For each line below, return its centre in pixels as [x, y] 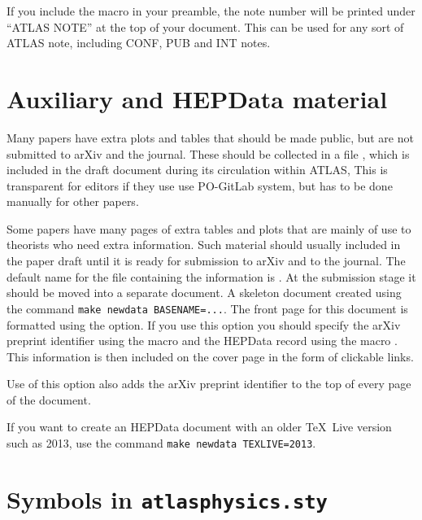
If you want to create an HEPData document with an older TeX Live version [199, 427]
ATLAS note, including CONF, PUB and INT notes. [139, 43]
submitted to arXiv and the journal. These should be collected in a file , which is [208, 153]
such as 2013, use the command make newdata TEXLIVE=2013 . [161, 443]
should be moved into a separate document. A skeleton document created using [204, 293]
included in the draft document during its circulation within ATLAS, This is [197, 170]
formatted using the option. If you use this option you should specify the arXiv [204, 324]
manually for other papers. [73, 201]
